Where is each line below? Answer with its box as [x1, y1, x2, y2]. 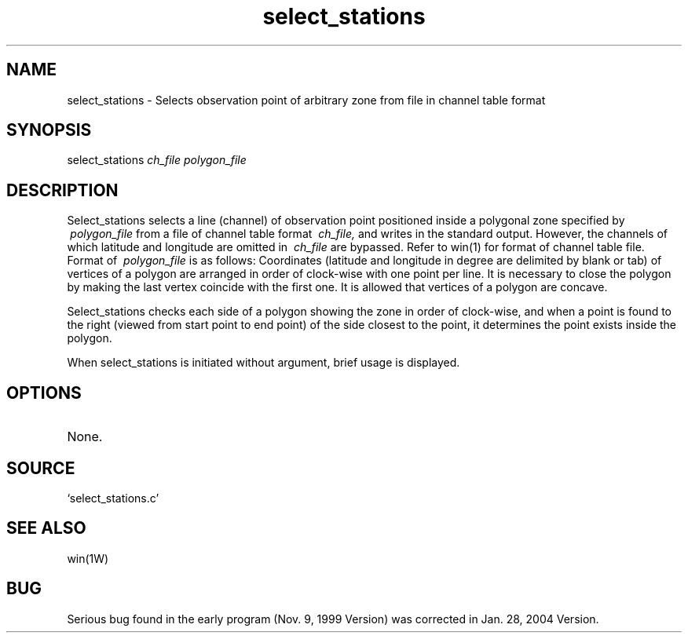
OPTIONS [6, 382, 82, 403]
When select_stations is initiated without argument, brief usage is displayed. [67, 356, 460, 370]
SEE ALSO [6, 518, 86, 539]
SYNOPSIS [6, 120, 92, 141]
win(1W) [67, 551, 109, 565]
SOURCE [6, 458, 75, 478]
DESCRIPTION [6, 180, 119, 200]
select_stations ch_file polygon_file [67, 153, 247, 167]
